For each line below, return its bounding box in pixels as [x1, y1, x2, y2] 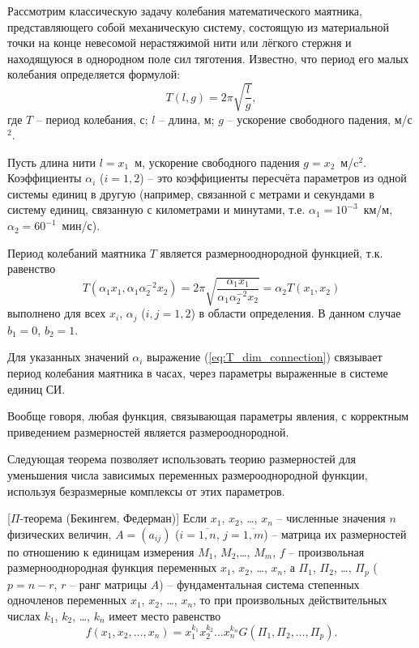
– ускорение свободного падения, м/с [227, 110, 413, 127]
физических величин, [7, 525, 112, 542]
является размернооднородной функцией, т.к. [160, 244, 383, 261]
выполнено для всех [7, 305, 106, 322]
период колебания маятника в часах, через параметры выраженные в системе [7, 364, 388, 382]
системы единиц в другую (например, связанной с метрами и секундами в [7, 185, 374, 202]
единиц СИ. [7, 380, 66, 397]
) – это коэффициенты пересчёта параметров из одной [139, 169, 407, 186]
